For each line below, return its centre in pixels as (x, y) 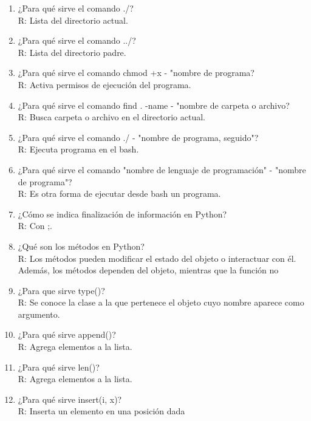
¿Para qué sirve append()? (67, 334)
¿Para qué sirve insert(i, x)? (70, 399)
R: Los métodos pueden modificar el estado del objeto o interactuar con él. (157, 258)
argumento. (39, 314)
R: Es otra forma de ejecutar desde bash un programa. (119, 193)
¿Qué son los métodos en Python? (81, 246)
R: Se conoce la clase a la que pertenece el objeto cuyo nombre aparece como (161, 302)
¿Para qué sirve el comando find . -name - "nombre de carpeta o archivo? (154, 105)
